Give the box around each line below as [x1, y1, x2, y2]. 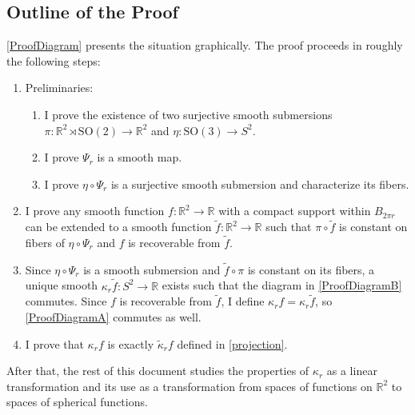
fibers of [25, 233, 65, 250]
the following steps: [6, 52, 101, 69]
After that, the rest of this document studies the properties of [6, 362, 309, 379]
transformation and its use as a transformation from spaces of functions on [6, 377, 373, 394]
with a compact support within [218, 202, 371, 219]
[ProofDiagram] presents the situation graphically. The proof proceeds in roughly [6, 37, 403, 54]
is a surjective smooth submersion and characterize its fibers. [110, 175, 409, 192]
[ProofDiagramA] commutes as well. [25, 309, 202, 325]
